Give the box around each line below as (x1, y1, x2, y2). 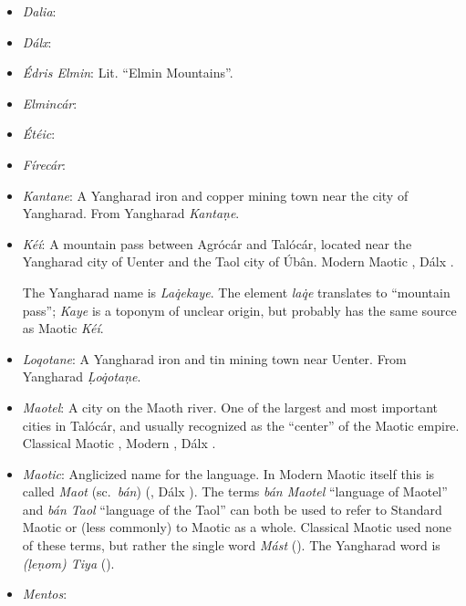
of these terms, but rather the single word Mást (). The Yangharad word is (22, 536, 440, 555)
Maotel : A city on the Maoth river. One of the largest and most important (22, 397, 439, 416)
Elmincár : (22, 93, 78, 112)
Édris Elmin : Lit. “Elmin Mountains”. (22, 63, 233, 82)
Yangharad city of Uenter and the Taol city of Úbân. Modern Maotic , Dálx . (22, 252, 454, 271)
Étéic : (22, 124, 56, 143)
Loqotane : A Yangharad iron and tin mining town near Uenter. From (22, 349, 407, 368)
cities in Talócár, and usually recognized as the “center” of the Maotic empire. (22, 415, 460, 434)
